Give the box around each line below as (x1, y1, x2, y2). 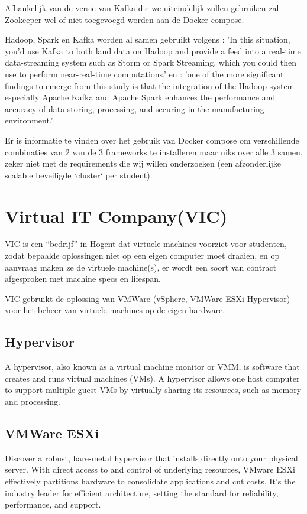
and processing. (5, 395, 60, 407)
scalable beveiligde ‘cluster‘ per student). (5, 168, 153, 181)
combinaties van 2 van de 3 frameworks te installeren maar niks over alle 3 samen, (5, 145, 303, 158)
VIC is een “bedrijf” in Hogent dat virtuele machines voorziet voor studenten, (5, 238, 287, 250)
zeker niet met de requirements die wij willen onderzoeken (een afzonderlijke (5, 157, 281, 170)
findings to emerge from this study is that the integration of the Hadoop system (5, 79, 295, 92)
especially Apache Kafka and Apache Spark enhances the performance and (5, 91, 276, 103)
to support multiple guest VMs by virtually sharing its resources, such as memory (5, 383, 302, 396)
